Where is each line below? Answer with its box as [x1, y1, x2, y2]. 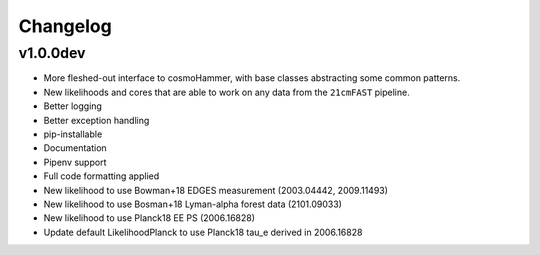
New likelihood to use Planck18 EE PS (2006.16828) [43, 212, 255, 224]
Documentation [43, 142, 107, 154]
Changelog [18, 15, 112, 37]
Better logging [43, 100, 102, 112]
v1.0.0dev [18, 44, 86, 62]
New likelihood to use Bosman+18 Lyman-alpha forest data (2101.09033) [43, 198, 342, 210]
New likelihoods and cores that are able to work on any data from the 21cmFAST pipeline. [43, 86, 410, 98]
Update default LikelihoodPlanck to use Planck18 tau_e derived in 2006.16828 [43, 226, 363, 238]
